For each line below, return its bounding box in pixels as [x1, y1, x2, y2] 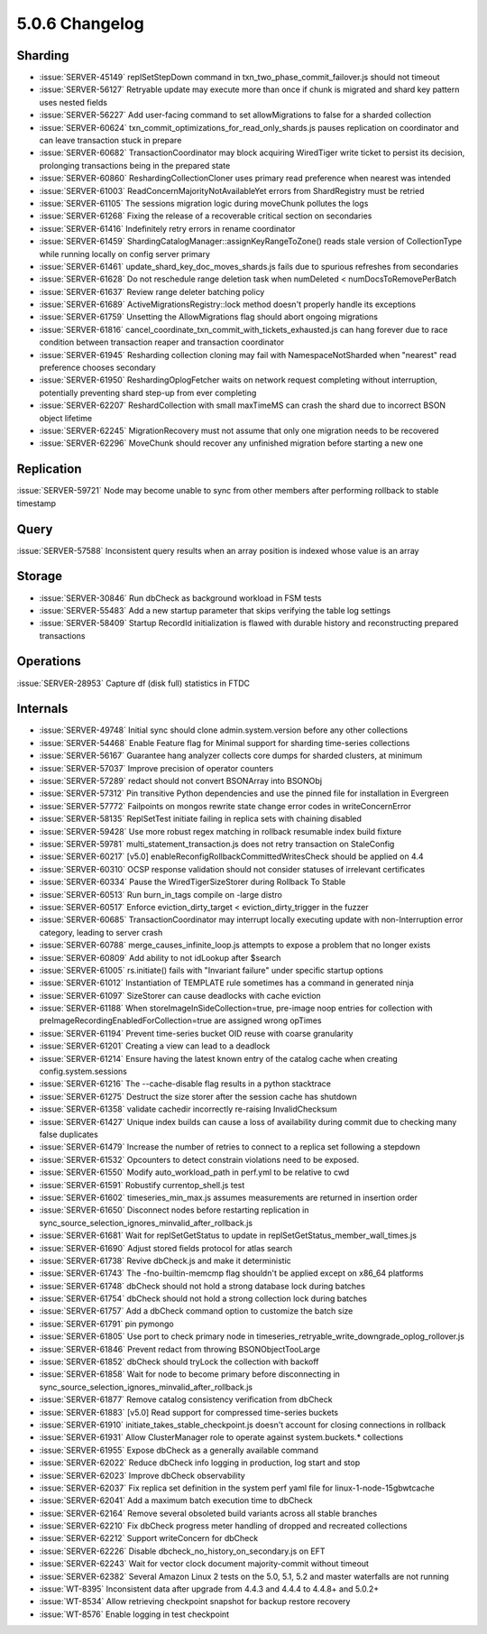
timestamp [16, 497, 57, 509]
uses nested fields [39, 97, 108, 107]
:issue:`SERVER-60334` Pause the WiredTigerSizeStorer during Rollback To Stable [39, 876, 346, 888]
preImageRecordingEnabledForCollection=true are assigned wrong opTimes [39, 1015, 322, 1026]
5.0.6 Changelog [16, 14, 144, 33]
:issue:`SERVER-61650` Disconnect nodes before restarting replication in [39, 1205, 309, 1215]
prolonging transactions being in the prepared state [39, 160, 231, 171]
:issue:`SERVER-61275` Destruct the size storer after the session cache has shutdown [39, 1091, 357, 1102]
